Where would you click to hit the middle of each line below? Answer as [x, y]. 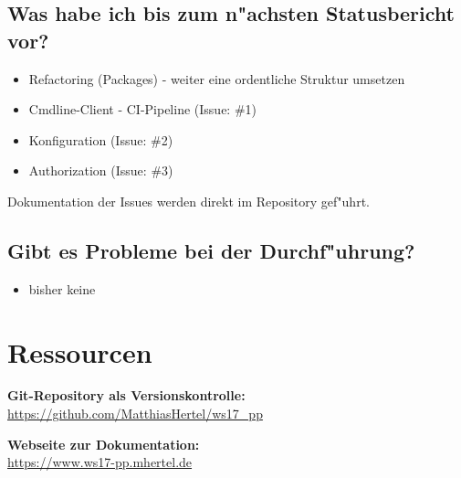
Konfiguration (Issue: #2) [101, 139]
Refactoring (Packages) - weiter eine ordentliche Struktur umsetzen [217, 78]
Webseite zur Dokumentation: [104, 444]
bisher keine [62, 288]
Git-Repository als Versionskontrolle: [126, 395]
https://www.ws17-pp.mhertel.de [100, 462]
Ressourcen [80, 351]
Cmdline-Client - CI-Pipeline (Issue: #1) [143, 109]
